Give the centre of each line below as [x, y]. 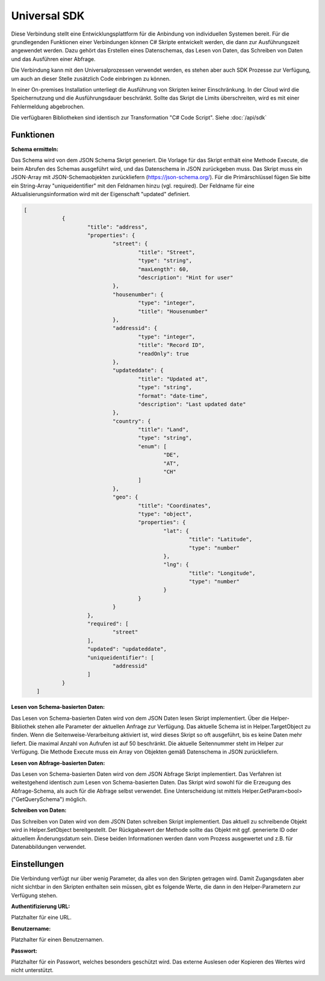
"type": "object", [165, 514]
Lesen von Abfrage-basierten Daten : [58, 763]
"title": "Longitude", [222, 573]
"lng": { [176, 565]
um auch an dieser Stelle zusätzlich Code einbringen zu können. [91, 78]
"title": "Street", [167, 252]
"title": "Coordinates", [175, 506]
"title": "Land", [163, 430]
